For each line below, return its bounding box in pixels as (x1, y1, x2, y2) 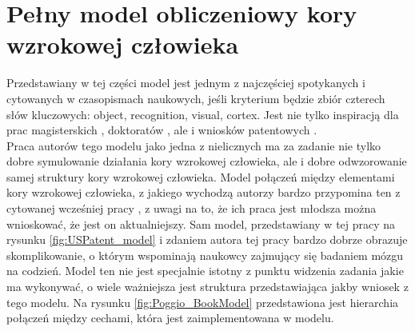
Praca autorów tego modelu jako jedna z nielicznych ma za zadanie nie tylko (6, 137, 381, 154)
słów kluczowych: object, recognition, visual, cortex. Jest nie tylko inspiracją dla (6, 106, 399, 122)
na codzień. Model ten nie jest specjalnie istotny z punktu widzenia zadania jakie (6, 262, 404, 279)
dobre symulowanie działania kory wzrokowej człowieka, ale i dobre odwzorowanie (6, 153, 407, 169)
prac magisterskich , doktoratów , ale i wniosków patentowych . (6, 122, 317, 138)
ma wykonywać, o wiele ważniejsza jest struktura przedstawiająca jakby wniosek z (6, 278, 409, 295)
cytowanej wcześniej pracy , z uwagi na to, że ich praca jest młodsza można (6, 200, 377, 217)
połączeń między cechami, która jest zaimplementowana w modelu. (6, 309, 334, 326)
